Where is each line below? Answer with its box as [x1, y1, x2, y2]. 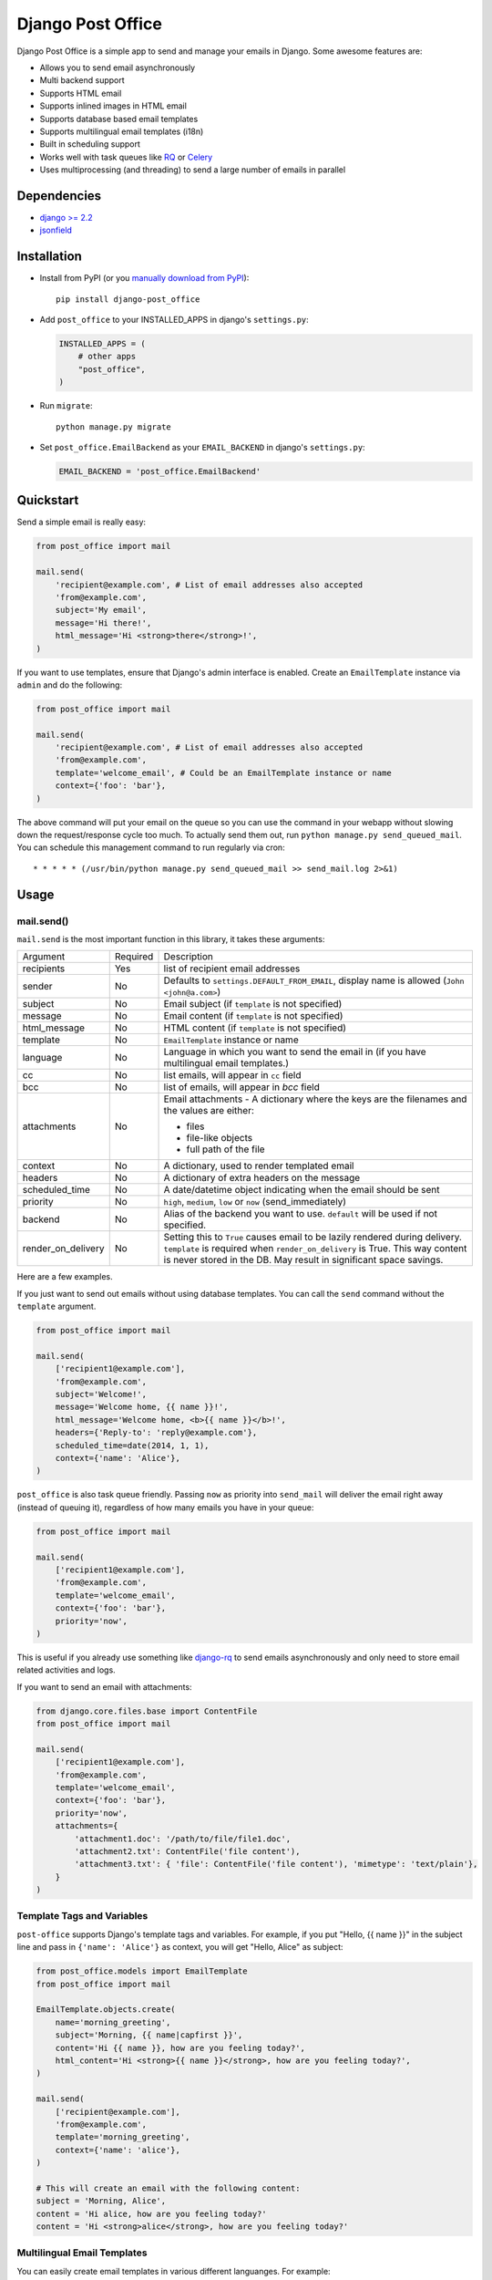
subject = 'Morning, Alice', [36, 2196, 167, 2206]
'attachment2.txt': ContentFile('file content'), [74, 1846, 301, 1856]
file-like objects [186, 1132, 253, 1145]
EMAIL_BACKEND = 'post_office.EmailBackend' [58, 466, 261, 476]
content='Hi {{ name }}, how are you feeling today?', [55, 2043, 305, 2053]
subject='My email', [55, 605, 148, 616]
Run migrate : [39, 400, 93, 411]
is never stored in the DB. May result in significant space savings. [163, 1254, 444, 1267]
